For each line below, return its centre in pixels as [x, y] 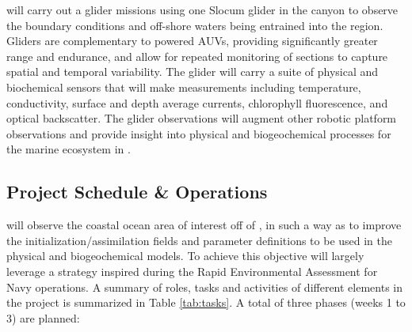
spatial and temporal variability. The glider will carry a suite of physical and [193, 72]
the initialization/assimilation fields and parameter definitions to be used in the [200, 240]
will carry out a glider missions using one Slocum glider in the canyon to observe [202, 9]
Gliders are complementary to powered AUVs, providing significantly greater [192, 41]
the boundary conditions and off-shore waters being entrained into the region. [195, 25]
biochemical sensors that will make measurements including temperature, [184, 87]
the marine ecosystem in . [69, 149]
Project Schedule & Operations [137, 192]
